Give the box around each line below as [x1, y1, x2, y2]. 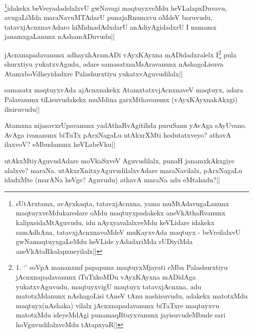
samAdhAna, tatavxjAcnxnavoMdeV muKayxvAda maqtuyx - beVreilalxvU [16, 227, 241, 237]
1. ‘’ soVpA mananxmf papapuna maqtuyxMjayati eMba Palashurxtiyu [16, 262, 228, 272]
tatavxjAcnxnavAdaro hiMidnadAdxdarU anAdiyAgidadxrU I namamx [4, 21, 217, 32]
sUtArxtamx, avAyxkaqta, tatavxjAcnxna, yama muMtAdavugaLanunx [16, 198, 229, 208]
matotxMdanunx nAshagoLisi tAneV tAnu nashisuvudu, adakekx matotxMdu [16, 291, 248, 301]
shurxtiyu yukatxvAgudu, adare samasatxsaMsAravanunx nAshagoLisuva [4, 59, 223, 69]
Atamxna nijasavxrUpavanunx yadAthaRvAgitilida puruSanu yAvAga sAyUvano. [4, 120, 247, 130]
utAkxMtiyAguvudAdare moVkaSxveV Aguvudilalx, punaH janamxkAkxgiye [4, 156, 235, 166]
